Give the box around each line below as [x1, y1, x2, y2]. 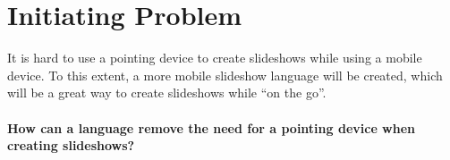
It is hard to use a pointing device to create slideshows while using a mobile [7, 48, 422, 67]
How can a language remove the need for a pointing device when [7, 118, 416, 137]
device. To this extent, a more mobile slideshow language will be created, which [7, 65, 443, 84]
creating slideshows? [7, 136, 135, 155]
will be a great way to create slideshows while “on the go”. [7, 83, 327, 102]
